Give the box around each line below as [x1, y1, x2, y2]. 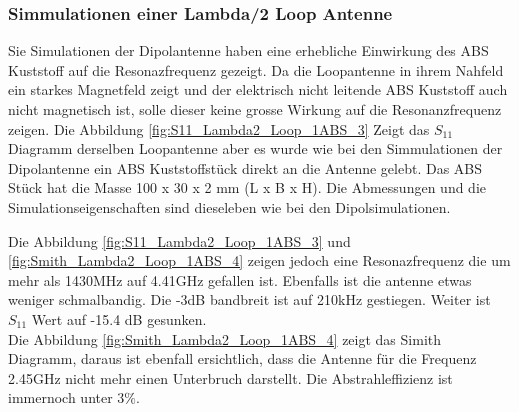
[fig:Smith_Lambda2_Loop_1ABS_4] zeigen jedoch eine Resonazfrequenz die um [8, 250, 511, 271]
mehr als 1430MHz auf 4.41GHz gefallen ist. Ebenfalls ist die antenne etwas [8, 269, 472, 290]
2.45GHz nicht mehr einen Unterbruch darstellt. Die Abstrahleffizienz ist [8, 367, 453, 388]
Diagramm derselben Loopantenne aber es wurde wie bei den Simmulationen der [8, 138, 503, 159]
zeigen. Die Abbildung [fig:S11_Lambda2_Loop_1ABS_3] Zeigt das [8, 118, 430, 139]
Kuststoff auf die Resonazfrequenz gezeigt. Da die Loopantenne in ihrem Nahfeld [8, 59, 504, 80]
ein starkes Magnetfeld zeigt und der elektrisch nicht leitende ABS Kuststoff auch [8, 79, 508, 100]
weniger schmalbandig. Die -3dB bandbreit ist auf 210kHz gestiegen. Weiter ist [8, 289, 491, 310]
